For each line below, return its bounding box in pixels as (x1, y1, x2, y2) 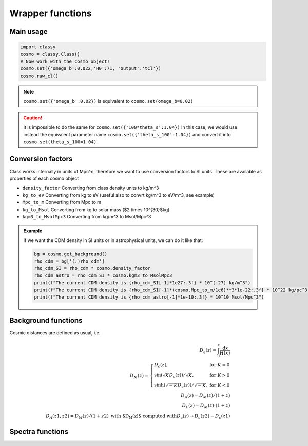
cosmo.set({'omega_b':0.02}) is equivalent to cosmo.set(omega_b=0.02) (23, 98, 194, 104)
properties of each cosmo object (9, 175, 79, 181)
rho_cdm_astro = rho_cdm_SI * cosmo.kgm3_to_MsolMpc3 (34, 272, 172, 278)
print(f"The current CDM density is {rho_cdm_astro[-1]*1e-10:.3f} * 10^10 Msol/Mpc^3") (34, 294, 264, 300)
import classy (20, 44, 56, 50)
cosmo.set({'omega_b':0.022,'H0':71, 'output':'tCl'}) (20, 66, 161, 71)
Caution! (23, 115, 43, 121)
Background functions (9, 316, 83, 325)
